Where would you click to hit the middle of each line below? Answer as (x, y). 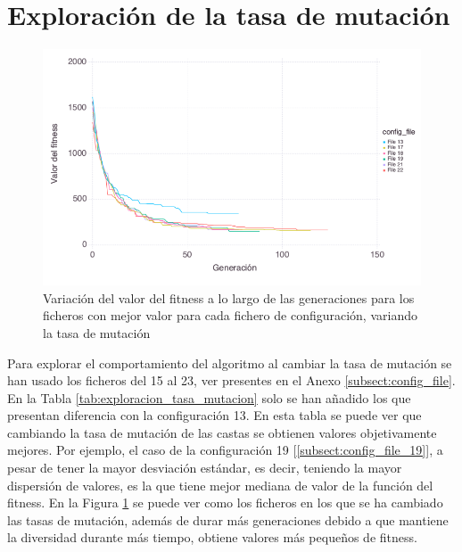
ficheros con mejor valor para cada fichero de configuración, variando (230, 315)
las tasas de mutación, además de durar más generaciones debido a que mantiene (228, 519)
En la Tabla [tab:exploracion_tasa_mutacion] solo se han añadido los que (209, 397)
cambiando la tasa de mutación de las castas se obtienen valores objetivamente (222, 432)
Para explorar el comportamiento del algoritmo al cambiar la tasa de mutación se (230, 363)
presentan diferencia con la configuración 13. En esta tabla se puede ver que (214, 415)
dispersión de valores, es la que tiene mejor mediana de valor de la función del (220, 485)
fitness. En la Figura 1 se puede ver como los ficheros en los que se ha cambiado (225, 503)
